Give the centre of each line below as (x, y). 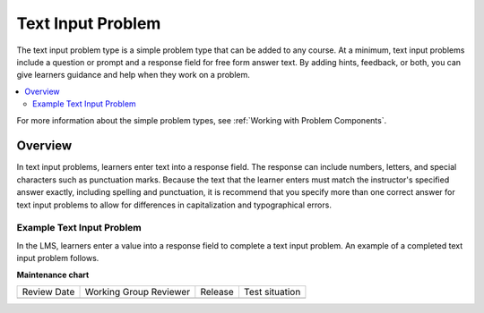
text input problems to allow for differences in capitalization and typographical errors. (174, 205)
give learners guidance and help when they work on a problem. (133, 75)
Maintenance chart (53, 275)
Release (217, 292)
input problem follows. (58, 258)
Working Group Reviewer (138, 292)
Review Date (48, 292)
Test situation (272, 292)
